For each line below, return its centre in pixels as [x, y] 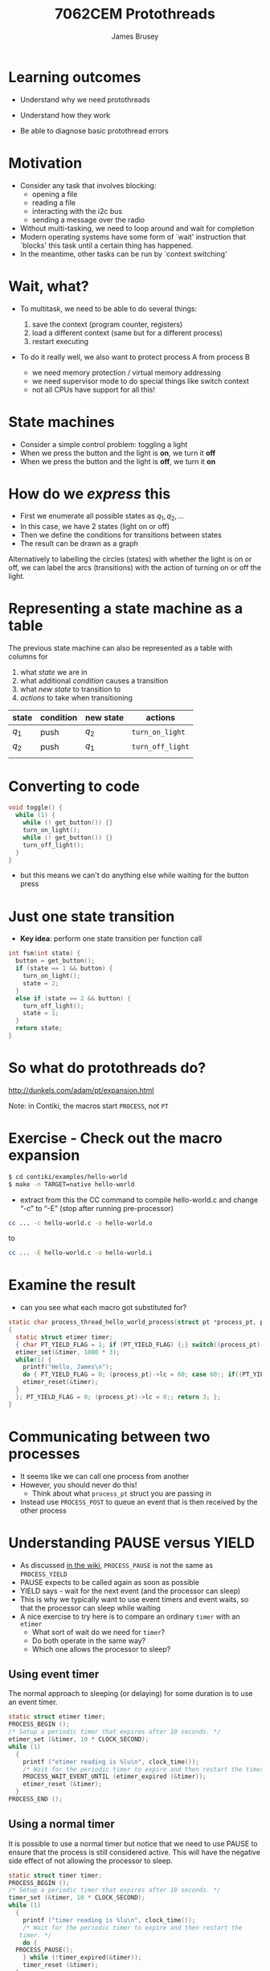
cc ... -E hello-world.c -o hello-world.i [80, 1253]
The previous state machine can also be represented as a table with [121, 648]
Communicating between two [109, 1437]
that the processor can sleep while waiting [90, 1608]
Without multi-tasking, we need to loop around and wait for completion [137, 228]
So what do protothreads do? [107, 1068]
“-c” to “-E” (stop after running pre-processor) [97, 1208]
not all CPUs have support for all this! [93, 389]
